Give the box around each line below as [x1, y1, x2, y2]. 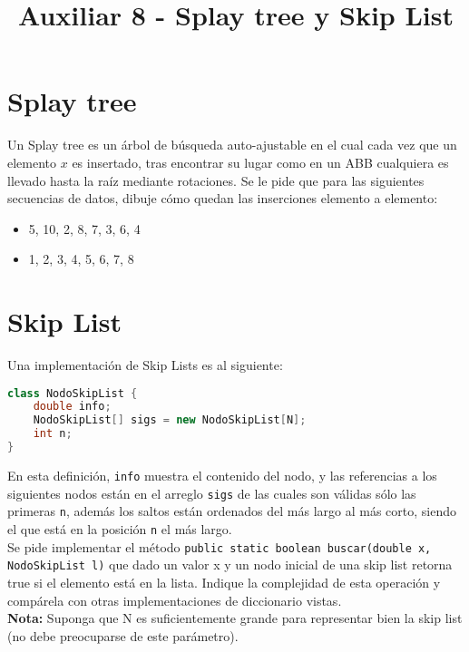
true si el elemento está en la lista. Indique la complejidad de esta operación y [7, 572, 441, 591]
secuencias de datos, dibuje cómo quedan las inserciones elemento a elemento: [7, 189, 438, 208]
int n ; [33, 427, 73, 441]
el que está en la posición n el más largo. [7, 519, 232, 538]
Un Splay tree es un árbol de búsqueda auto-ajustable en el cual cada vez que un [7, 135, 457, 154]
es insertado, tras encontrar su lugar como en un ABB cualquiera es [72, 152, 449, 171]
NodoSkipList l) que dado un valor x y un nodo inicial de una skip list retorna [7, 555, 453, 574]
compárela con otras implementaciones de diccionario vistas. [7, 590, 342, 609]
